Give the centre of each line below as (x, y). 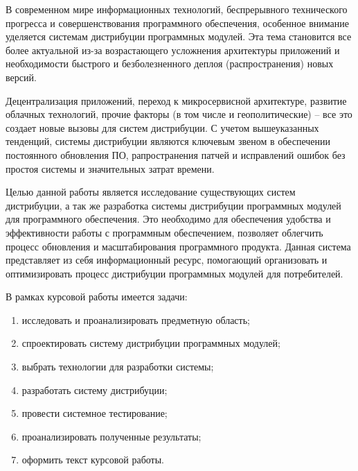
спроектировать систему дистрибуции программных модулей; (151, 343)
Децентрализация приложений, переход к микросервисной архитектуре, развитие (176, 100)
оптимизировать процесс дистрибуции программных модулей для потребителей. (174, 273)
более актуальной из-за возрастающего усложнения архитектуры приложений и (173, 50)
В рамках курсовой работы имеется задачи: (97, 297)
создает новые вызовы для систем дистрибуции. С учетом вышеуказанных (162, 127)
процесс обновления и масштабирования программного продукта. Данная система (178, 246)
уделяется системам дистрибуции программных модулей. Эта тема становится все (179, 36)
